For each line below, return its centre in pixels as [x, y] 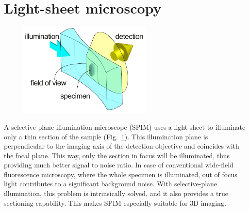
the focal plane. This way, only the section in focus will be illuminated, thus [117, 155]
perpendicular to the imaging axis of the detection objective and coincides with [122, 146]
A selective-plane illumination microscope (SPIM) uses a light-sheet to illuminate [125, 127]
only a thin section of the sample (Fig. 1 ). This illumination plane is [106, 136]
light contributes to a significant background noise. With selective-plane [111, 184]
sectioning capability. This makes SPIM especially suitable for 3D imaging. [115, 203]
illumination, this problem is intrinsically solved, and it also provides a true [116, 193]
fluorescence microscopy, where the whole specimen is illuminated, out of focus [121, 174]
